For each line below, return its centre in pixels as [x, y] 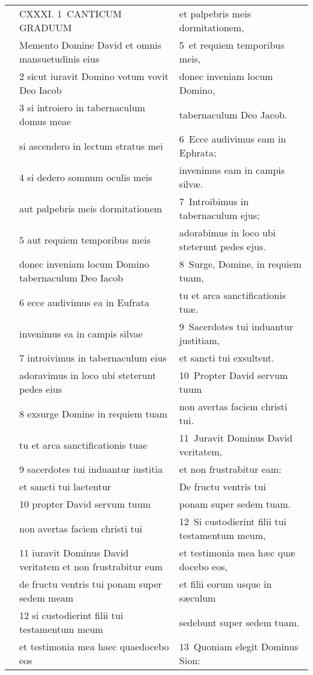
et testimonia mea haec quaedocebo [94, 646]
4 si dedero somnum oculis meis [86, 177]
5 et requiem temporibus [232, 45]
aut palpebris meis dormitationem [91, 208]
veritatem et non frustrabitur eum [91, 566]
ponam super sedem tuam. [235, 504]
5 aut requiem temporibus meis [85, 239]
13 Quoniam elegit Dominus [239, 646]
